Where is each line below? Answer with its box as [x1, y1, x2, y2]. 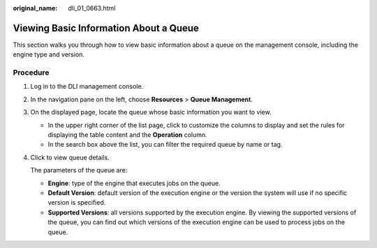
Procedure [13, 68, 50, 78]
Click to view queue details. [30, 153, 110, 161]
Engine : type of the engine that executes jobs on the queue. [47, 179, 221, 187]
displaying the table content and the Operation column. [47, 131, 207, 139]
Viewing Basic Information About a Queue [13, 22, 199, 34]
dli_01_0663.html [68, 4, 116, 12]
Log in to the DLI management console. [30, 82, 144, 91]
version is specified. [47, 198, 106, 207]
